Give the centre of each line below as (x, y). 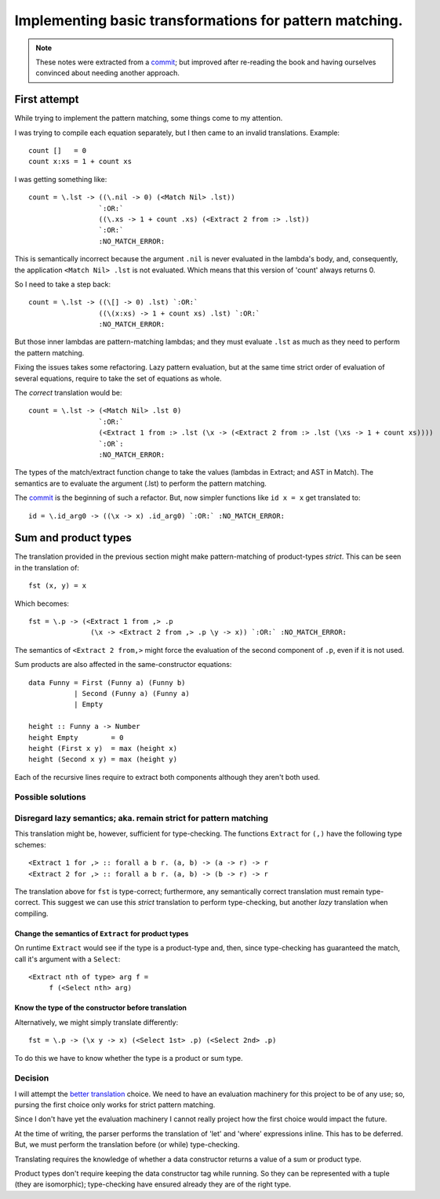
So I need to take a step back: (63, 284)
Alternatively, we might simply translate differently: (96, 1022)
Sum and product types (73, 538)
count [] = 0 (58, 151)
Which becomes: (42, 603)
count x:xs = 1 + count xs (80, 162)
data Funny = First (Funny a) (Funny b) (107, 682)
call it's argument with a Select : (67, 959)
